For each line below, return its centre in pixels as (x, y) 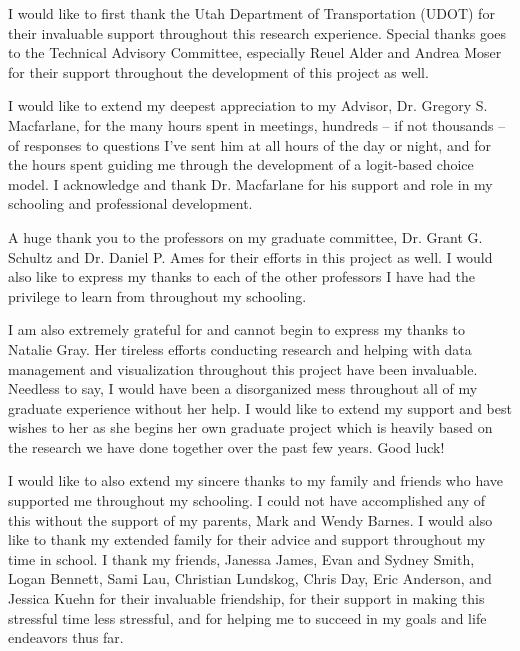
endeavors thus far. (66, 637)
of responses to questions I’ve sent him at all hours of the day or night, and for (249, 144)
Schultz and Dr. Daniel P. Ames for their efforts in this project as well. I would (250, 256)
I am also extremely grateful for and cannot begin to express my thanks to (237, 329)
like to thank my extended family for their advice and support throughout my (247, 539)
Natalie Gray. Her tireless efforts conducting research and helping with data (240, 348)
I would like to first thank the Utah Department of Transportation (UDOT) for (251, 13)
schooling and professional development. (130, 203)
